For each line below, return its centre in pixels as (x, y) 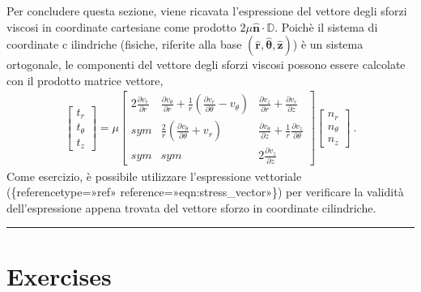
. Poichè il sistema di (326, 26)
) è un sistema (328, 44)
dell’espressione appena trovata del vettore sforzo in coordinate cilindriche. (191, 207)
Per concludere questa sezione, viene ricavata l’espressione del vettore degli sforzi (207, 11)
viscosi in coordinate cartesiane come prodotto (121, 26)
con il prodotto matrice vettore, (85, 80)
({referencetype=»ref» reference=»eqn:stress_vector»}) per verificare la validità (205, 192)
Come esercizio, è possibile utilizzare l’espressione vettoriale (154, 176)
